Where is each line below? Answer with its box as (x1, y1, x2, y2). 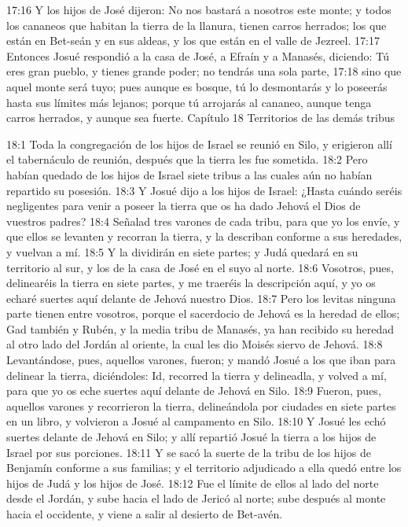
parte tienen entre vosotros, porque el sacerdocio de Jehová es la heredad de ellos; (6, 305, 400, 322)
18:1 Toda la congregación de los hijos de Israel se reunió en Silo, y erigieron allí (6, 135, 392, 152)
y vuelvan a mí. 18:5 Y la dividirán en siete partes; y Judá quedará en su (6, 243, 358, 260)
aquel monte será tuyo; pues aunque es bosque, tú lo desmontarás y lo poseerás (6, 78, 388, 94)
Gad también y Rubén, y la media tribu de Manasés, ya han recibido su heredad (6, 320, 394, 337)
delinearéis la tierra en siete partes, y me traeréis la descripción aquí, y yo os (6, 275, 376, 291)
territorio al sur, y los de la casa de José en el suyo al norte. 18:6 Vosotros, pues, (6, 259, 394, 275)
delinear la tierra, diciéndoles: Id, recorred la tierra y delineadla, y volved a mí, (6, 367, 387, 383)
